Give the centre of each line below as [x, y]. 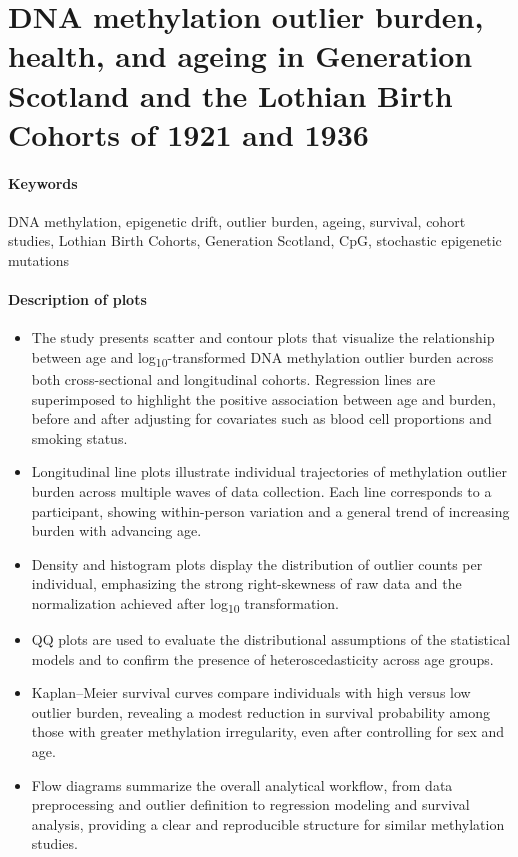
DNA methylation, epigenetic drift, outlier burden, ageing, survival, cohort [237, 220]
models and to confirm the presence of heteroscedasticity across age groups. [262, 658]
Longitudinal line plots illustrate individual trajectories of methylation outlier [269, 471]
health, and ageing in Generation [240, 55]
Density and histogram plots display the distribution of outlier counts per [257, 563]
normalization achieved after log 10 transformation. [185, 604]
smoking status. [79, 437]
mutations [39, 259]
